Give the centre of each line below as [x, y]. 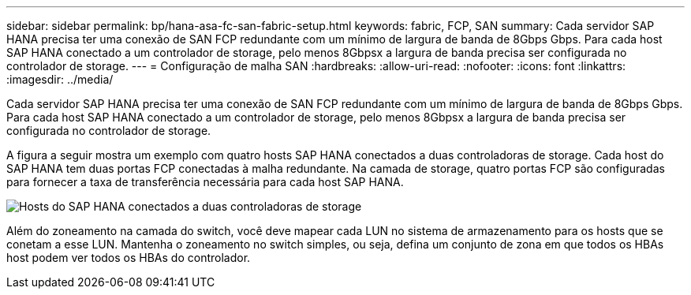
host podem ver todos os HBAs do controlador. [129, 258]
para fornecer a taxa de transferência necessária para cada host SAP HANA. [205, 182]
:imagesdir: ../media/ [60, 79]
